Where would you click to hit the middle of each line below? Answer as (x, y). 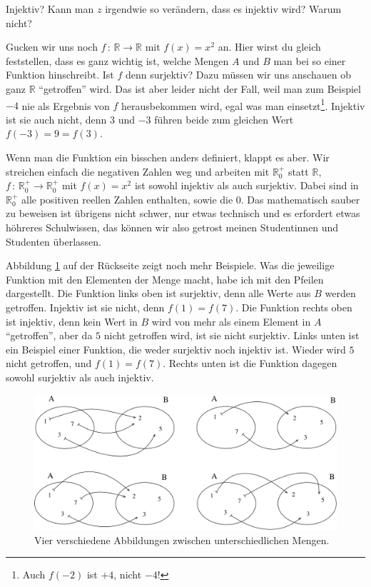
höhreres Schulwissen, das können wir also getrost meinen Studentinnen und (172, 227)
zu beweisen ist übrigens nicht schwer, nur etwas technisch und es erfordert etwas (183, 213)
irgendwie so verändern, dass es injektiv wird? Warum (223, 9)
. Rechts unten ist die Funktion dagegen (250, 363)
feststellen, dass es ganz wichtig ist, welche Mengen (117, 60)
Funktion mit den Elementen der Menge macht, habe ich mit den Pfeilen (165, 279)
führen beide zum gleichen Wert (224, 119)
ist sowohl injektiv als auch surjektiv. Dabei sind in (247, 185)
